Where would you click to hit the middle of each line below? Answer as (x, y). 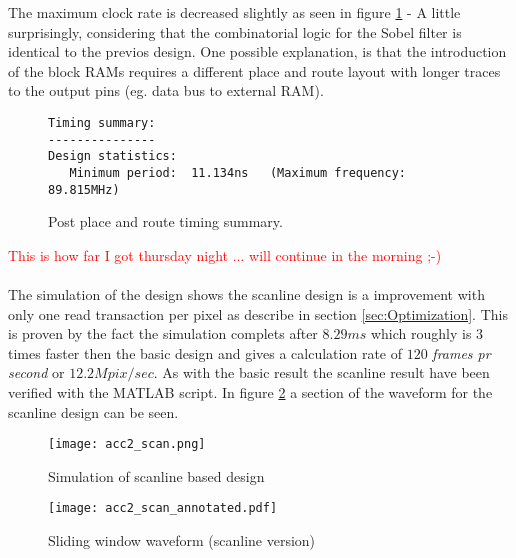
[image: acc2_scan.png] (127, 444)
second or (36, 372)
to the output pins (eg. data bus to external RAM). (166, 90)
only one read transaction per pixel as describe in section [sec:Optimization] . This (258, 313)
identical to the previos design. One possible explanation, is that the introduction (257, 51)
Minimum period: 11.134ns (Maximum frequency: (237, 172)
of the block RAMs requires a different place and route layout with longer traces (254, 70)
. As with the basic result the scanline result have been (321, 372)
